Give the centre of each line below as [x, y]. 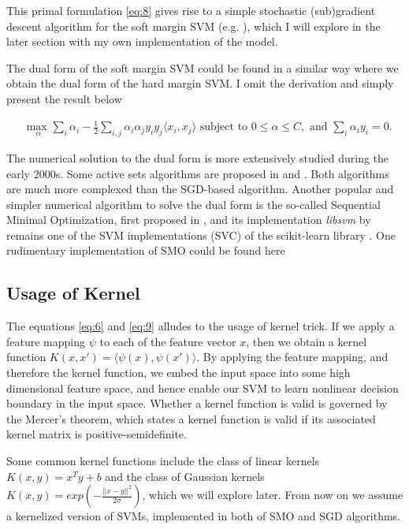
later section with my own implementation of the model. [142, 41]
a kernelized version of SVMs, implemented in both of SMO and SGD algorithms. [204, 516]
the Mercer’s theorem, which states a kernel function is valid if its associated [191, 418]
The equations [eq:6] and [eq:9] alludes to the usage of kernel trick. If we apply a [201, 326]
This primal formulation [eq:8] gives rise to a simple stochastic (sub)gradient [191, 10]
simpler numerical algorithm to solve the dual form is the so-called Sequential [193, 204]
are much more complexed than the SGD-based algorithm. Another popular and [200, 189]
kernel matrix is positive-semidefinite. [97, 434]
